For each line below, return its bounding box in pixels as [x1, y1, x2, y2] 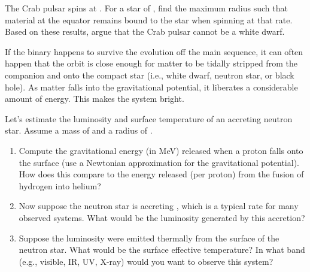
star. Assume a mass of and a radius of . [5, 124, 153, 137]
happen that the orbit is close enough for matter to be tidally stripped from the [5, 57, 297, 69]
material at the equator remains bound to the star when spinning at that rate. [5, 13, 293, 26]
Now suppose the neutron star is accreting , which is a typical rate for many [19, 200, 299, 212]
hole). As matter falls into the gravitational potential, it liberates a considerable [5, 80, 298, 93]
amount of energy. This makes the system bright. [5, 92, 184, 105]
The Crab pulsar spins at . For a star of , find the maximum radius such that [5, 2, 288, 14]
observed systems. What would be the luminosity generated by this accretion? [19, 211, 305, 223]
